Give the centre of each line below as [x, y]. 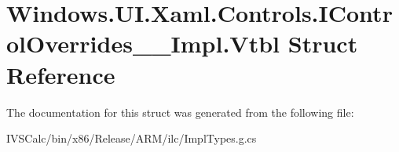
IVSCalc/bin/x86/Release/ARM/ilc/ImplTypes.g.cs [132, 138]
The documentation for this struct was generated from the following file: [180, 112]
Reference [61, 74]
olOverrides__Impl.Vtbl [143, 43]
